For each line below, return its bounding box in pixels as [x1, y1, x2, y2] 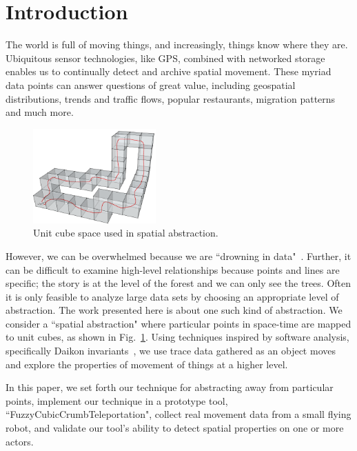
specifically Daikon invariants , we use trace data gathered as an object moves [6, 343, 336, 358]
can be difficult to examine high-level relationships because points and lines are [6, 262, 340, 277]
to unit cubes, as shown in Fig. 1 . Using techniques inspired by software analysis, [6, 330, 349, 344]
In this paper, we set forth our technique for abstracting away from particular [6, 380, 334, 394]
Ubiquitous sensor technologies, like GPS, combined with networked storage [6, 50, 325, 65]
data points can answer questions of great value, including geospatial [6, 77, 296, 92]
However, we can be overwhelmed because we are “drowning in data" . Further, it [6, 248, 351, 263]
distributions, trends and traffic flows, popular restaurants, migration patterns [6, 91, 336, 106]
